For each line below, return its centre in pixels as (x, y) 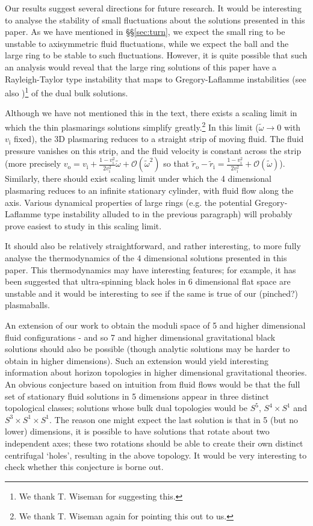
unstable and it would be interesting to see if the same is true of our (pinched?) (151, 293)
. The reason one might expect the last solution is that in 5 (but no (173, 419)
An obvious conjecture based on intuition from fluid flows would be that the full (153, 384)
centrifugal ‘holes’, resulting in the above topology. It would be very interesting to (156, 455)
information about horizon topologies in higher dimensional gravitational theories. (156, 372)
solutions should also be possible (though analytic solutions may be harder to (147, 349)
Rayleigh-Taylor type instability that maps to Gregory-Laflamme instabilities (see (156, 79)
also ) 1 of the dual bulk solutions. (67, 92)
